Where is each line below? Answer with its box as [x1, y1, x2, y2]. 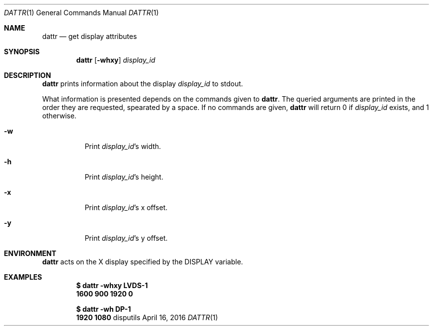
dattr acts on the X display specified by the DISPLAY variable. [42, 257, 243, 266]
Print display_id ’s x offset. [85, 203, 168, 212]
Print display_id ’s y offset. [85, 234, 168, 242]
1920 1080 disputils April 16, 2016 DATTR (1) [76, 313, 218, 322]
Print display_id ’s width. [85, 142, 161, 150]
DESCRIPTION [4, 71, 51, 79]
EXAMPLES [4, 273, 42, 281]
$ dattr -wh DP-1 [76, 305, 131, 313]
